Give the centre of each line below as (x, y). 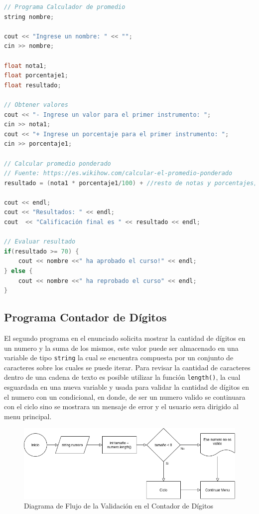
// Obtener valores (36, 105)
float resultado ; (33, 85)
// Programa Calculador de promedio (65, 7)
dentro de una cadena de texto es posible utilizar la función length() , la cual (122, 377)
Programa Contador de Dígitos (85, 317)
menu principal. (28, 416)
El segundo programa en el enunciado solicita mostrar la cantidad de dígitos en (125, 338)
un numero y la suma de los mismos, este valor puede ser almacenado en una (121, 348)
